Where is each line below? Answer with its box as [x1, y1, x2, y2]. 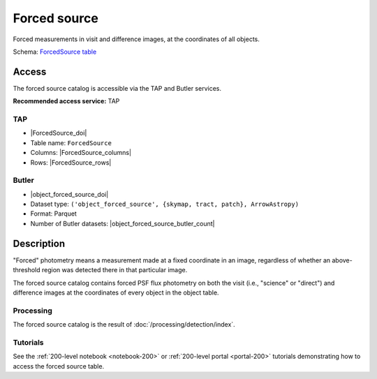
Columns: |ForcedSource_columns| [30, 149, 132, 157]
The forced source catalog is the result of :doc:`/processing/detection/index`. [13, 320, 235, 329]
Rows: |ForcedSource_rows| [30, 158, 112, 167]
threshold [13, 266, 41, 274]
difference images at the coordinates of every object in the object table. [13, 288, 219, 297]
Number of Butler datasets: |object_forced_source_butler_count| [30, 219, 216, 228]
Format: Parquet [30, 209, 77, 218]
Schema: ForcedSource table [13, 47, 97, 56]
